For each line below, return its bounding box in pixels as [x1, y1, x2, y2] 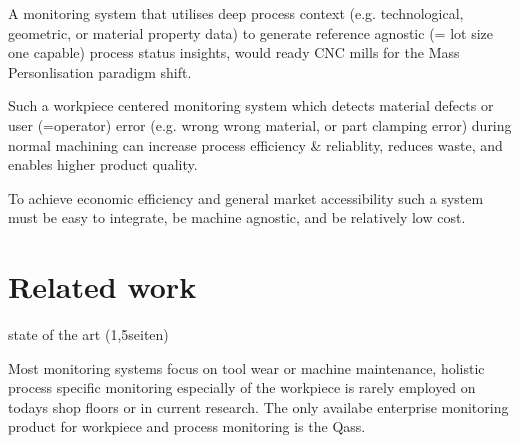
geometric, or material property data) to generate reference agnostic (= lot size [8, 22, 493, 43]
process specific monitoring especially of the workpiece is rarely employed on [8, 377, 476, 398]
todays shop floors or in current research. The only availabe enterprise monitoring [8, 396, 509, 417]
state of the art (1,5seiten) [8, 324, 169, 345]
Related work [8, 266, 197, 307]
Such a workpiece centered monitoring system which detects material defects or [8, 95, 494, 116]
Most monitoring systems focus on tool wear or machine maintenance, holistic [8, 357, 485, 378]
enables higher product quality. [8, 154, 198, 175]
